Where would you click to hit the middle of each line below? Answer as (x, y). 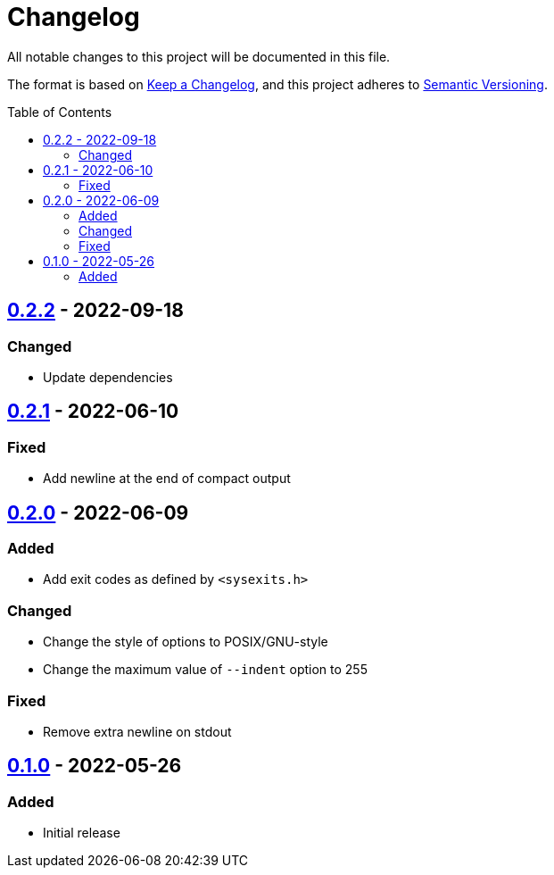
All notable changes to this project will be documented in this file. (199, 56)
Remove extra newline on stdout (137, 731)
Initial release (82, 833)
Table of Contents (60, 112)
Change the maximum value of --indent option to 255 (205, 670)
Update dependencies (108, 377)
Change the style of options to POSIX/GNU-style (186, 642)
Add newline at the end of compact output (167, 479)
